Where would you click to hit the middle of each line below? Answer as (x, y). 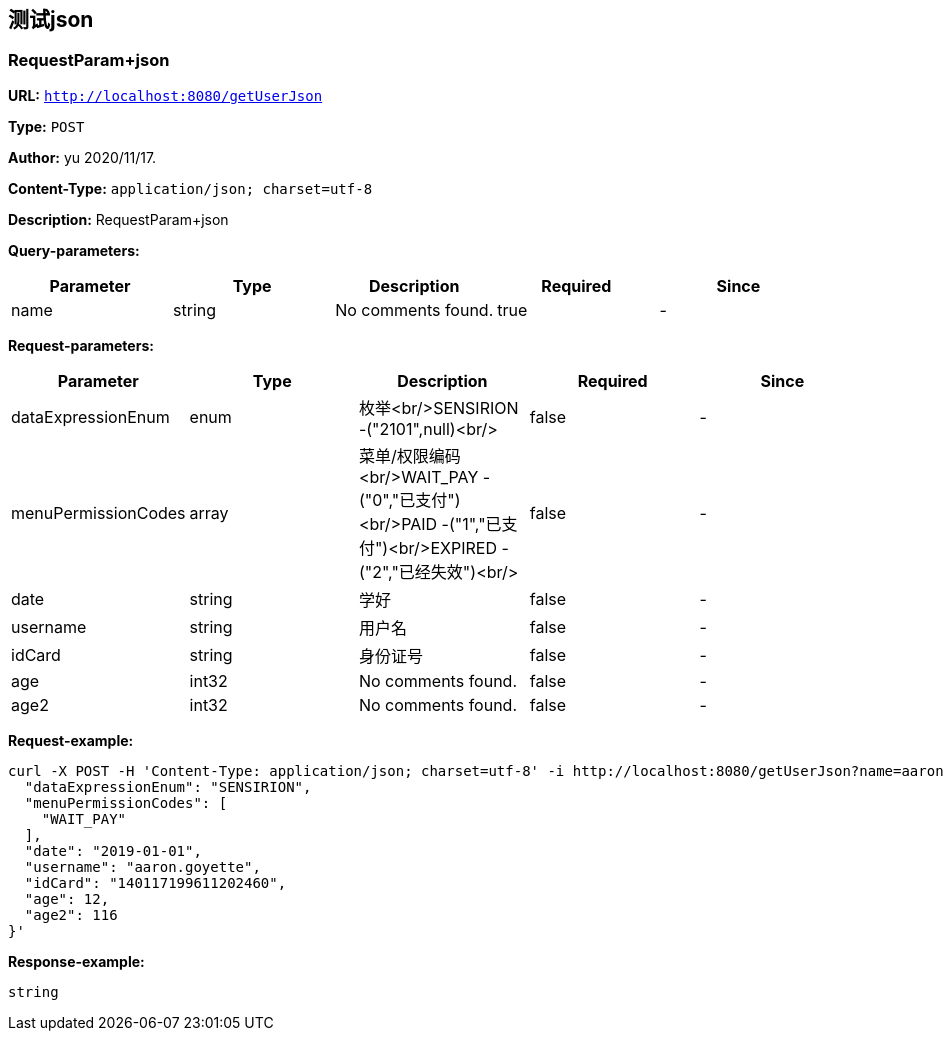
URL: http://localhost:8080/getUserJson (165, 95)
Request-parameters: (81, 345)
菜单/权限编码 (409, 455)
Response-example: (76, 961)
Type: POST (46, 126)
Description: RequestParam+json (118, 219)
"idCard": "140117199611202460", (155, 882)
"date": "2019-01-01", (113, 850)
